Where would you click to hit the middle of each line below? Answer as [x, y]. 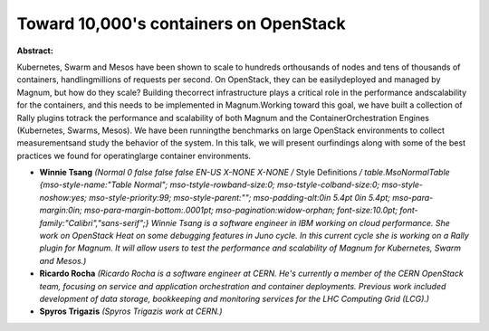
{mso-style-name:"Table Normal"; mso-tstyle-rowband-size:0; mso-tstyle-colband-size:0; [210, 184]
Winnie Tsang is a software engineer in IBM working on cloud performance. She [300, 222]
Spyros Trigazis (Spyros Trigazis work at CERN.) [131, 311]
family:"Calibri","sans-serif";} [94, 222]
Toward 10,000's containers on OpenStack [181, 24]
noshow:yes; [63, 197]
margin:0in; [61, 210]
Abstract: [35, 51]
